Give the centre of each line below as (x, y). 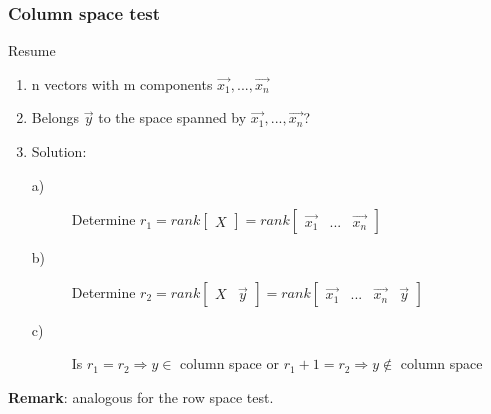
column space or (229, 363)
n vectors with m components (122, 83)
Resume (32, 50)
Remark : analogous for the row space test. (141, 396)
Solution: (59, 151)
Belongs (55, 117)
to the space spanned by (172, 117)
